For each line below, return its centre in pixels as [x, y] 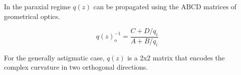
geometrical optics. [32, 16]
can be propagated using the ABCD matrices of [165, 6]
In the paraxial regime [37, 6]
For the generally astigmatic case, [54, 57]
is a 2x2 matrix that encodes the [176, 57]
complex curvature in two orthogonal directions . [76, 67]
